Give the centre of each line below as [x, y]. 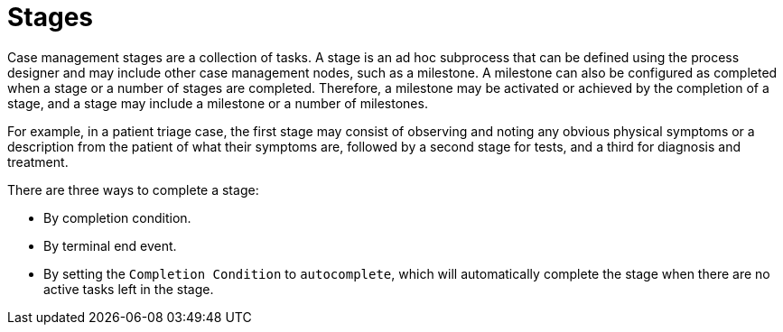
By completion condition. [117, 217]
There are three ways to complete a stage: [133, 189]
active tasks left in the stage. [129, 289]
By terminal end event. [110, 245]
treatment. [38, 161]
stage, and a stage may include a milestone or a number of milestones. [218, 103]
